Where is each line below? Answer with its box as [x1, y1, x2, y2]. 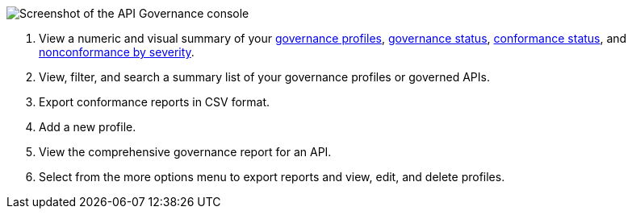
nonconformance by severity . [39, 45, 195, 59]
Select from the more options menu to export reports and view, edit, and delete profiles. [39, 170, 505, 184]
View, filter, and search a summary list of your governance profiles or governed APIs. [39, 70, 490, 84]
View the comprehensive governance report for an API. [39, 145, 332, 159]
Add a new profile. [39, 120, 136, 134]
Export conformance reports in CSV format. [39, 95, 270, 109]
